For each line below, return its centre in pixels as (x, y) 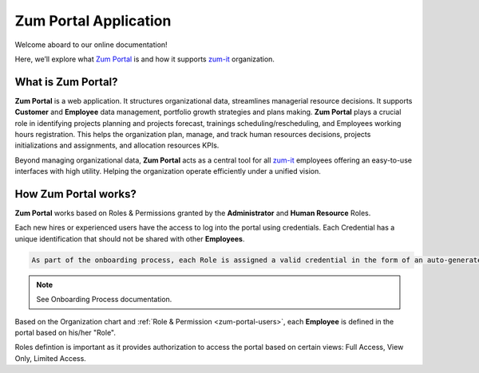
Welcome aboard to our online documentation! (91, 45)
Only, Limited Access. (51, 358)
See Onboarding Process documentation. (104, 300)
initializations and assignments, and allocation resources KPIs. (117, 145)
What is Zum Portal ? (67, 82)
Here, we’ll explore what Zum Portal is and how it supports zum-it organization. (145, 59)
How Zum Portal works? (76, 194)
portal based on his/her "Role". (65, 333)
